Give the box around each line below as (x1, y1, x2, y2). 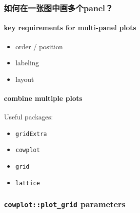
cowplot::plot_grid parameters (4, 198, 125, 210)
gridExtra (15, 130, 47, 137)
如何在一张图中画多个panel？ (4, 1, 113, 14)
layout (15, 74, 34, 84)
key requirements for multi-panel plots (4, 22, 136, 33)
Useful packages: (4, 112, 53, 122)
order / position (15, 41, 63, 51)
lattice (15, 179, 40, 187)
